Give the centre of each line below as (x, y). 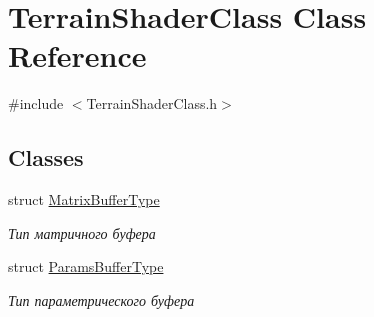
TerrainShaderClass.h (152, 103)
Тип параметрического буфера (101, 299)
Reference (77, 55)
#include (36, 103)
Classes (46, 157)
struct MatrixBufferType (84, 199)
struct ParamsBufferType (86, 266)
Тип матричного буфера (82, 232)
